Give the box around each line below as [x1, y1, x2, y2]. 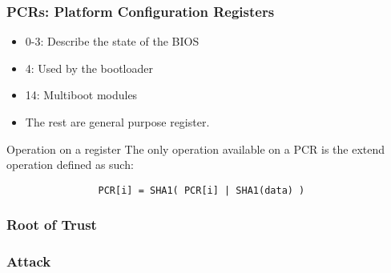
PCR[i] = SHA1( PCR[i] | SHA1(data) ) [98, 184, 305, 196]
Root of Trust [6, 215, 97, 235]
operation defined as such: [6, 156, 134, 173]
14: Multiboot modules [25, 86, 138, 103]
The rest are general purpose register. [25, 114, 210, 130]
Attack [6, 251, 51, 271]
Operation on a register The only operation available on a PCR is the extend [6, 140, 385, 157]
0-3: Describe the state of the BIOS [25, 33, 200, 50]
